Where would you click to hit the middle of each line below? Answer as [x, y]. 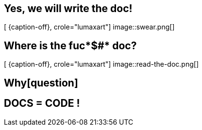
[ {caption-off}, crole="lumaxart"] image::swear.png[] [89, 27]
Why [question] [41, 83]
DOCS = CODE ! [42, 103]
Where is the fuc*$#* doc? [70, 45]
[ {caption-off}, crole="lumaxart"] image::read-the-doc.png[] [101, 64]
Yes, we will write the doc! [68, 8]
